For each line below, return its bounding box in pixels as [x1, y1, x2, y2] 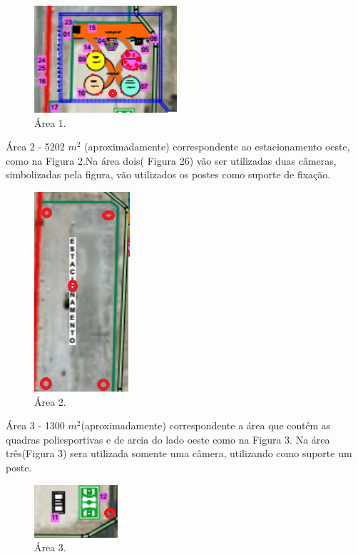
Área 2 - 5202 [6, 139, 65, 154]
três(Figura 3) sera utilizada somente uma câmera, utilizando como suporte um [6, 446, 352, 461]
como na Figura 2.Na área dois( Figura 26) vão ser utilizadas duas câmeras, [6, 153, 337, 168]
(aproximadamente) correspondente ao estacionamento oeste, [84, 139, 350, 154]
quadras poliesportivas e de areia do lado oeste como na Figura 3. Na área [6, 431, 330, 446]
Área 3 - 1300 [6, 418, 65, 433]
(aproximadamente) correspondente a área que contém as [81, 418, 331, 433]
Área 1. [34, 115, 66, 130]
